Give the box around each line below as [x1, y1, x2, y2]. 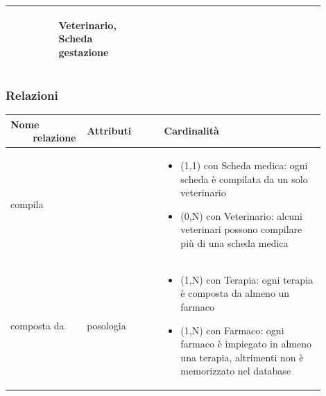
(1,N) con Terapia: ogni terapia [180, 272, 313, 286]
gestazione [58, 44, 109, 59]
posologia [87, 318, 126, 332]
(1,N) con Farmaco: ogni [180, 322, 284, 337]
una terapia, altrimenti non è [180, 350, 304, 364]
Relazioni [6, 86, 58, 103]
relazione [33, 130, 76, 145]
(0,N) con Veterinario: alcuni [180, 208, 302, 223]
